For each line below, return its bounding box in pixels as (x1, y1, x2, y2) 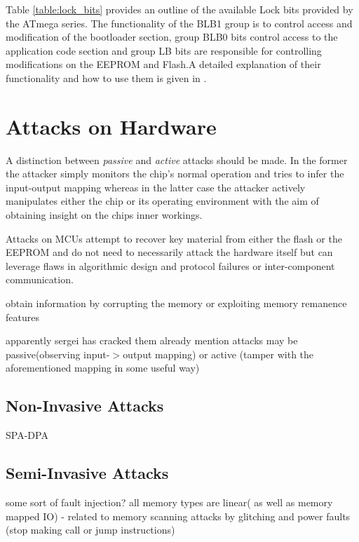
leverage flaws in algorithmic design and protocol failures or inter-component (6, 258, 335, 273)
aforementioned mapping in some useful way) (6, 360, 200, 375)
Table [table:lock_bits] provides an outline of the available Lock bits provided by (6, 2, 353, 16)
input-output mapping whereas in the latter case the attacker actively (6, 179, 306, 194)
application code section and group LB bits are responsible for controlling (6, 43, 322, 57)
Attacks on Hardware (6, 111, 217, 140)
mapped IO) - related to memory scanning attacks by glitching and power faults (6, 508, 351, 523)
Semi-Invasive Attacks (6, 462, 169, 484)
